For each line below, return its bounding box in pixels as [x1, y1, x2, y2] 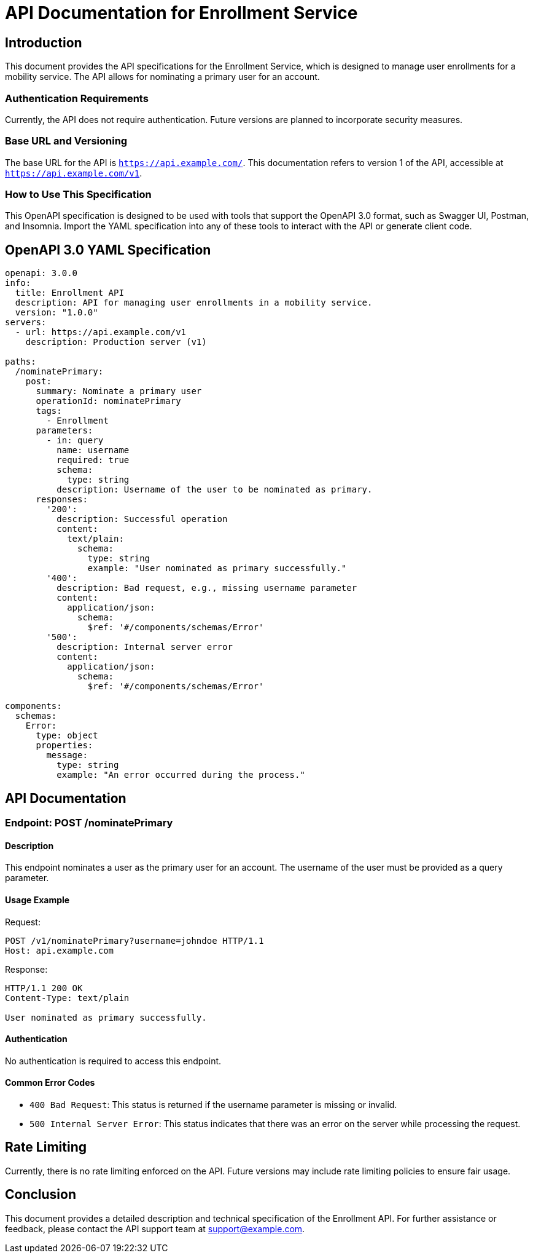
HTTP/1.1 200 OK [5, 983, 83, 993]
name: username [56, 445, 130, 456]
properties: [36, 740, 93, 751]
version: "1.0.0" [15, 307, 98, 318]
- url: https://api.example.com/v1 [15, 327, 187, 338]
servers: [5, 317, 47, 328]
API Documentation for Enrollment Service [5, 2, 358, 23]
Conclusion [5, 1187, 77, 1203]
